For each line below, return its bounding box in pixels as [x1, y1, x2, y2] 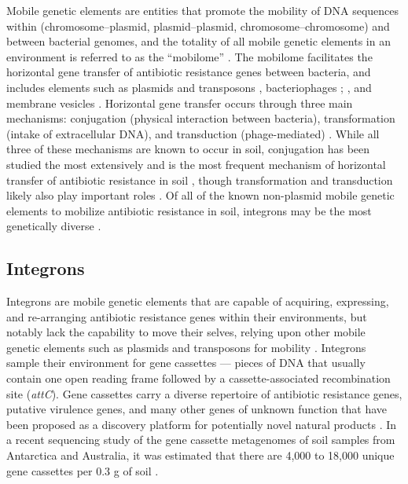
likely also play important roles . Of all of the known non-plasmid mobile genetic [6, 187, 395, 203]
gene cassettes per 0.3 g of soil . [6, 462, 159, 478]
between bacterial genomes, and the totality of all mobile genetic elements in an [6, 33, 391, 49]
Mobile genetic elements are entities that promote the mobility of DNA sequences [6, 2, 399, 18]
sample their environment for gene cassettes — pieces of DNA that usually [6, 354, 366, 371]
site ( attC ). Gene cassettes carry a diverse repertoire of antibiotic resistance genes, [6, 385, 402, 401]
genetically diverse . [6, 218, 101, 234]
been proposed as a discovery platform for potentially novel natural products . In [6, 416, 397, 432]
